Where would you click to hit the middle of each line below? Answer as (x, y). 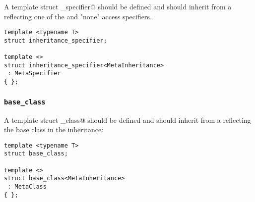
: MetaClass (27, 187)
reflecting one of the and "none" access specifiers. (78, 16)
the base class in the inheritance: (54, 129)
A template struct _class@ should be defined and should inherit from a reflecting (127, 120)
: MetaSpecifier (34, 74)
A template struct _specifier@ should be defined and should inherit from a (118, 6)
